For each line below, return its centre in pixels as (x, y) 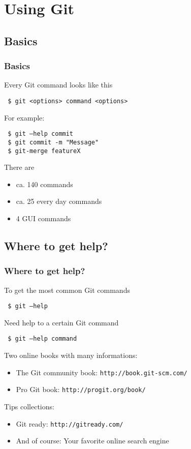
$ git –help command (42, 339)
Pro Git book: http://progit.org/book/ (81, 389)
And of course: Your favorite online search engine (92, 441)
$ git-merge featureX (44, 151)
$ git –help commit (41, 134)
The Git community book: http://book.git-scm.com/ (102, 372)
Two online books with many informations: (71, 355)
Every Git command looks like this (58, 85)
